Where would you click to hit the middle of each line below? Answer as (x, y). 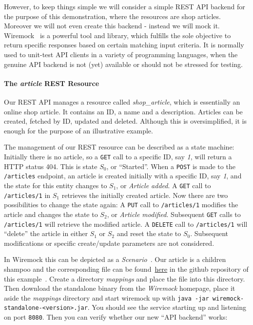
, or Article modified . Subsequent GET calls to (174, 214)
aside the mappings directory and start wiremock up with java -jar (107, 297)
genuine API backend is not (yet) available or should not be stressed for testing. (123, 64)
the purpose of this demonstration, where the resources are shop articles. (112, 16)
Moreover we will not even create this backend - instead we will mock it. (112, 26)
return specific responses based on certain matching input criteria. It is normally (124, 45)
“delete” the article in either (46, 233)
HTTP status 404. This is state (51, 166)
